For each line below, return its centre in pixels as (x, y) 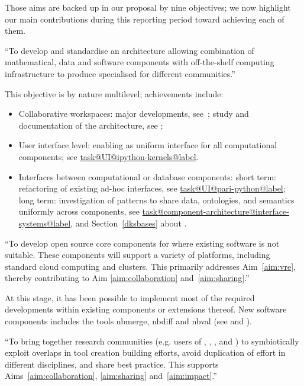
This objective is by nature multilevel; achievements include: (114, 93)
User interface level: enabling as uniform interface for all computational (148, 145)
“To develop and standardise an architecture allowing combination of (130, 50)
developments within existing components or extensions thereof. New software (146, 309)
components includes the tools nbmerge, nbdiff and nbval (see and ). (129, 321)
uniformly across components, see (79, 211)
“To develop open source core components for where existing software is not (142, 243)
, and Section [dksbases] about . (129, 223)
